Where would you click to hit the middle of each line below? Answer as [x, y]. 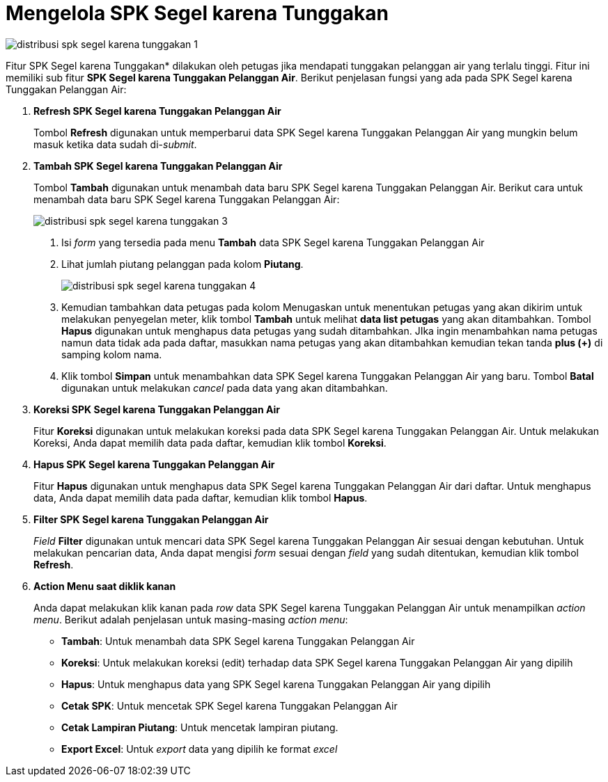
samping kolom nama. [112, 354]
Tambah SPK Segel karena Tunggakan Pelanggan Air [158, 166]
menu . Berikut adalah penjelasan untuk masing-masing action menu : [191, 619]
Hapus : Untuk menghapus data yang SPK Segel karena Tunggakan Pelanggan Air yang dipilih [276, 684]
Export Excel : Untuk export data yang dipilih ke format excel [200, 749]
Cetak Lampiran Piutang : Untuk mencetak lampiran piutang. [200, 727]
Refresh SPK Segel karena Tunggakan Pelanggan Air [157, 111]
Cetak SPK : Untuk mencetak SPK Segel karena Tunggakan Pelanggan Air [229, 705]
